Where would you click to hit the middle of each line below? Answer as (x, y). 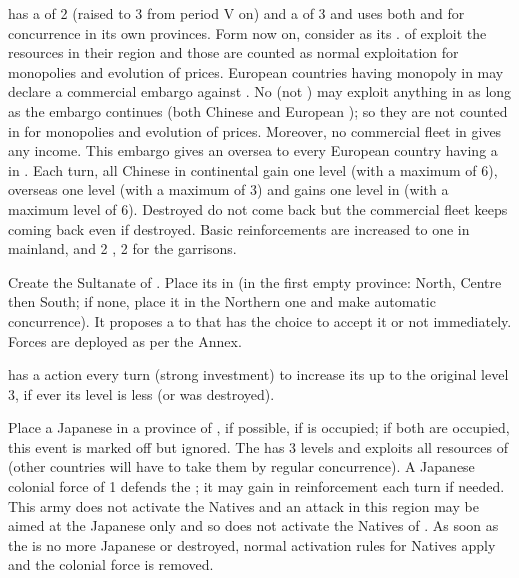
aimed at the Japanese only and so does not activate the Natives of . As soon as (253, 525)
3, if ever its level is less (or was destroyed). (141, 393)
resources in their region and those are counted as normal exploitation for (233, 52)
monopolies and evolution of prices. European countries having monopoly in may (256, 71)
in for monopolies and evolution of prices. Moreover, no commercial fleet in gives (255, 130)
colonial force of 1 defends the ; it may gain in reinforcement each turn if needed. (256, 486)
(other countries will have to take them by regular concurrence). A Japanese (241, 466)
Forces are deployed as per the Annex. (125, 340)
